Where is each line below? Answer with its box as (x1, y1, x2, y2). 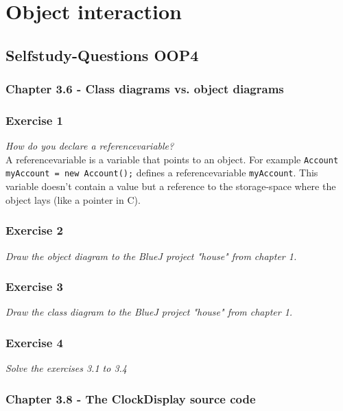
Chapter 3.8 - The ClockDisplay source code (5, 390, 256, 407)
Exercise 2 (5, 222, 63, 239)
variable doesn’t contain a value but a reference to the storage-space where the (5, 179, 336, 193)
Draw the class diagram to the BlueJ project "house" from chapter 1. (5, 305, 293, 319)
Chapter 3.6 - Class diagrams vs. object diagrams (5, 80, 284, 97)
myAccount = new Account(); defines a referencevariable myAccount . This (5, 165, 318, 180)
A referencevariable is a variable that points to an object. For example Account (5, 152, 339, 166)
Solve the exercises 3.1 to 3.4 (5, 361, 128, 375)
